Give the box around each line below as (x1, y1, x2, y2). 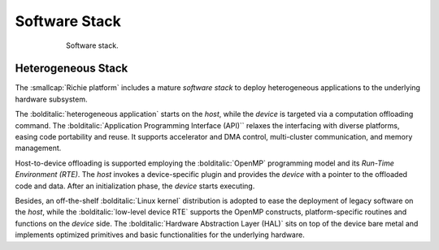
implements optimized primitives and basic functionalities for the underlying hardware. (15, 230, 305, 239)
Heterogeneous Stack (15, 62, 128, 75)
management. (15, 143, 62, 153)
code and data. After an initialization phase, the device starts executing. (15, 181, 255, 191)
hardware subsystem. (15, 94, 88, 104)
